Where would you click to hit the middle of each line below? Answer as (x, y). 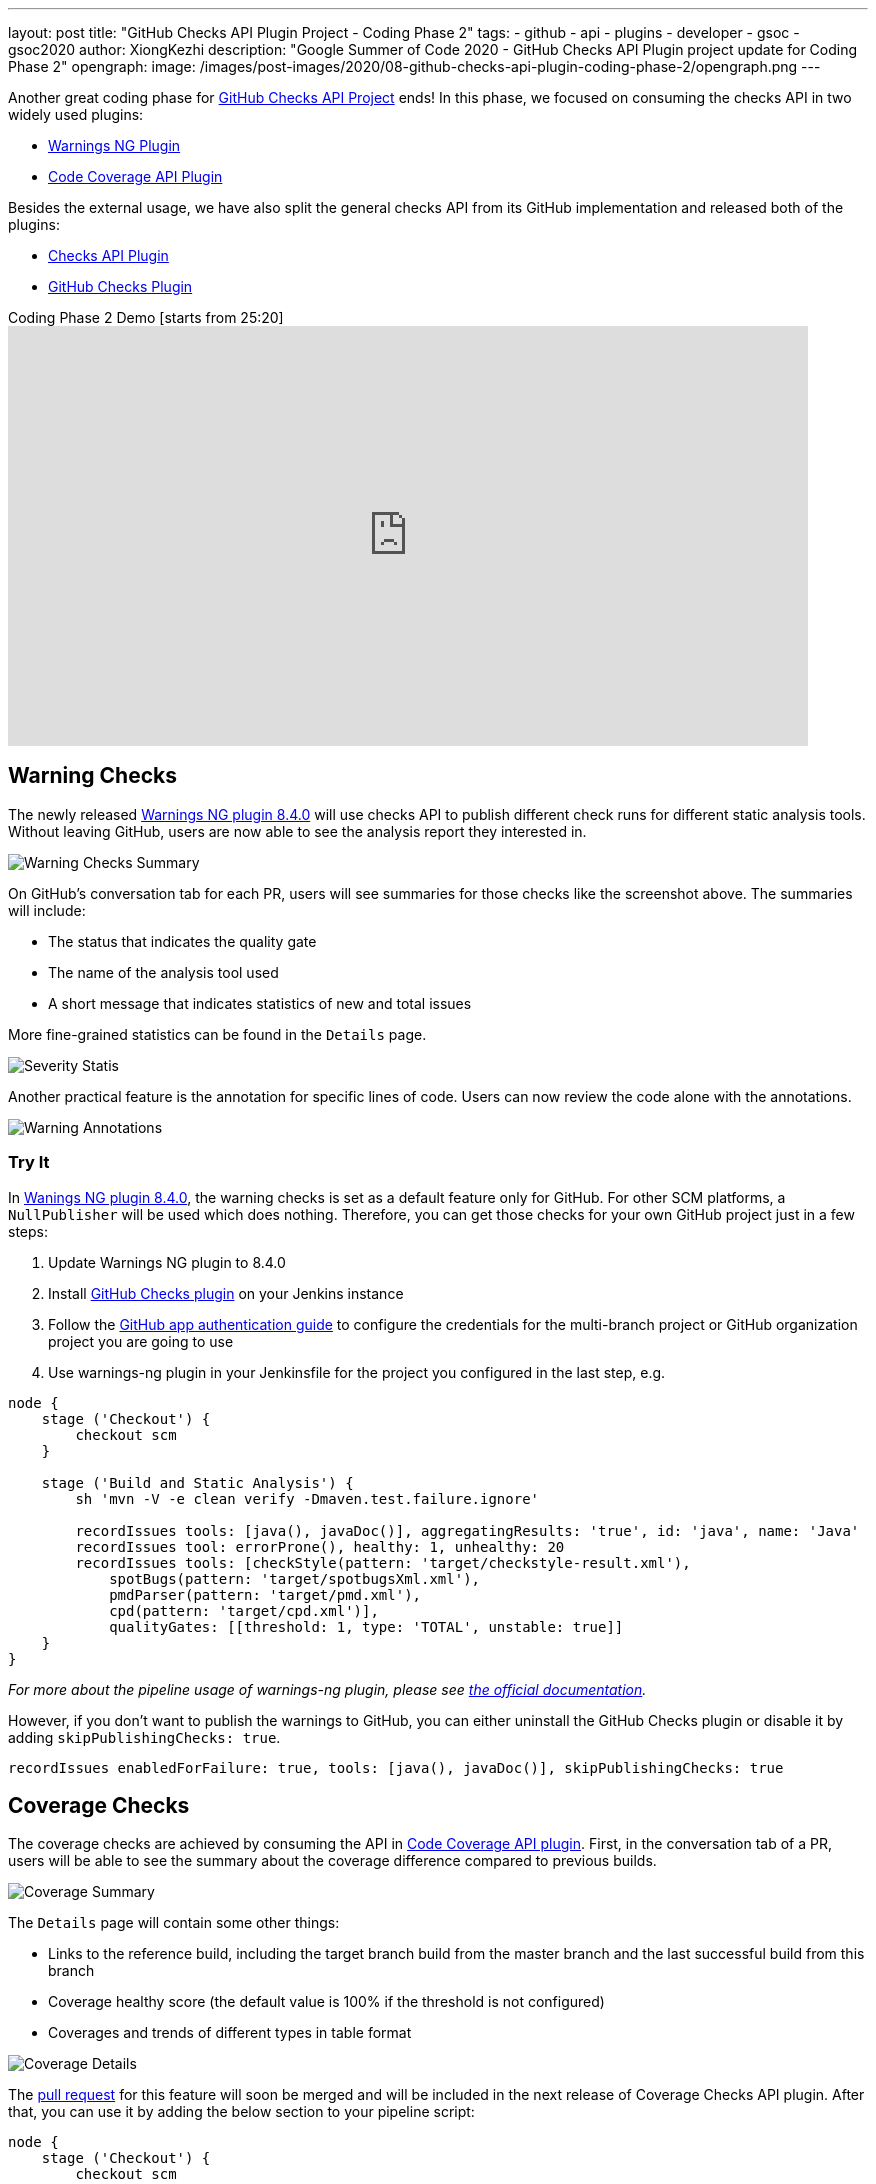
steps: (28, 1231)
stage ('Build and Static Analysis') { (197, 1482)
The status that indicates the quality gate (182, 941)
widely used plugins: (76, 114)
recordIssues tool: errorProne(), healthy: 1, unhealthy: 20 (320, 1546)
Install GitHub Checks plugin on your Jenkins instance (226, 1293)
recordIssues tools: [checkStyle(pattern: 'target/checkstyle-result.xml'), (383, 1562)
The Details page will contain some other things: (174, 1923)
